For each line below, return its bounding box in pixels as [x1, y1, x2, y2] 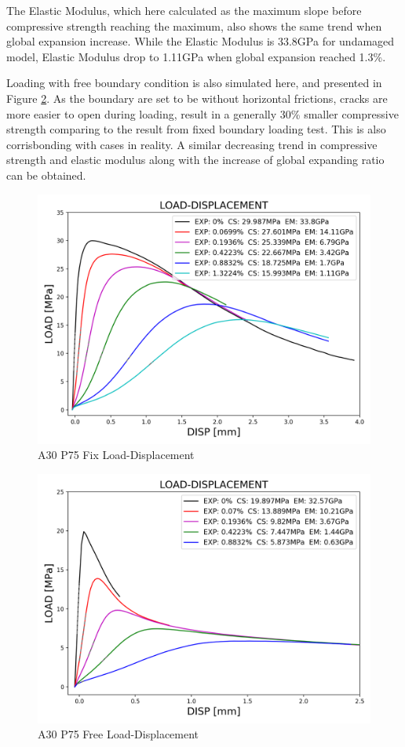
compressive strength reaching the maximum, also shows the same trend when [6, 17, 382, 34]
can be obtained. [6, 166, 86, 183]
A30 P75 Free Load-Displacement [38, 726, 199, 742]
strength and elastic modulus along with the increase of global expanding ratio [6, 151, 385, 168]
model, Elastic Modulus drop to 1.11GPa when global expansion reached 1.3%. [6, 48, 386, 64]
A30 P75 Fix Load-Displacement [38, 446, 195, 463]
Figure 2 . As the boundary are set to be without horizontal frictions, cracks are [6, 89, 388, 106]
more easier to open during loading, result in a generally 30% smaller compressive [6, 105, 399, 122]
